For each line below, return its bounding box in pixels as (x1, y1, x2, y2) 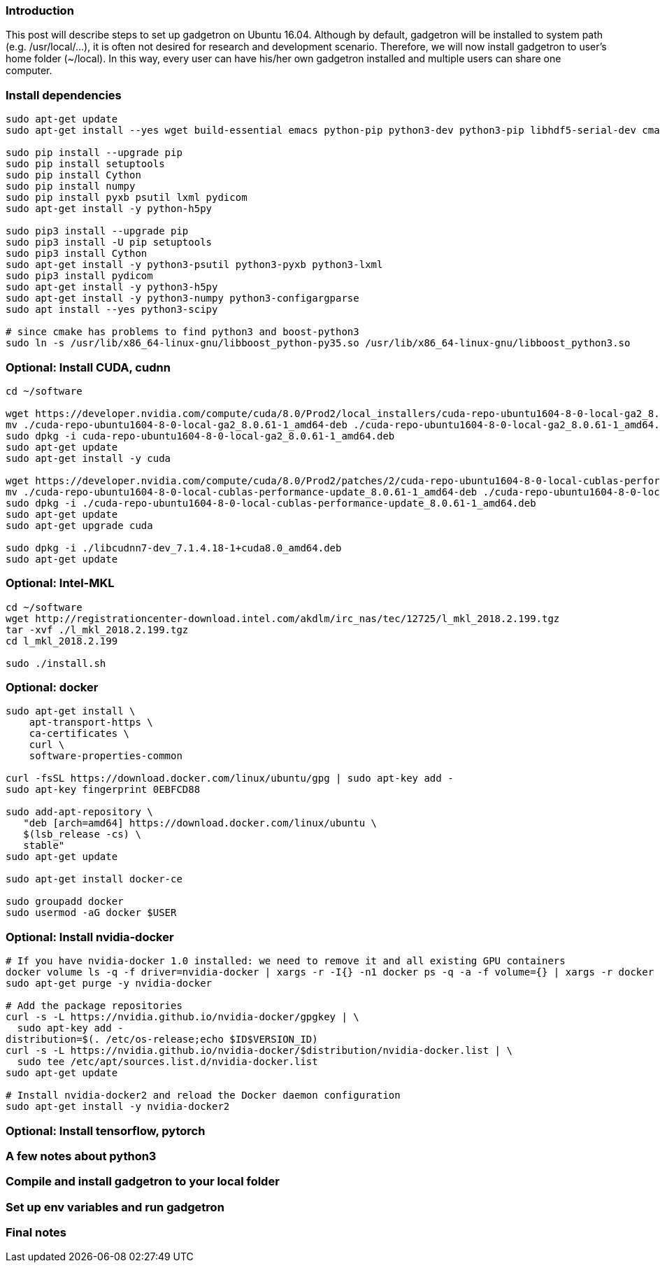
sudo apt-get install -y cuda (6, 452, 171, 464)
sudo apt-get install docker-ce (6, 873, 182, 885)
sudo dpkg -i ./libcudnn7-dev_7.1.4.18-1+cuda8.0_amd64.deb (6, 542, 342, 554)
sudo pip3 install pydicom (6, 270, 153, 282)
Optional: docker (6, 680, 99, 694)
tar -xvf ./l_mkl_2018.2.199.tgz (6, 624, 189, 635)
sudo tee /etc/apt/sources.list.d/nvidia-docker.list (17, 1056, 318, 1068)
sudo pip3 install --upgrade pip (6, 225, 189, 237)
